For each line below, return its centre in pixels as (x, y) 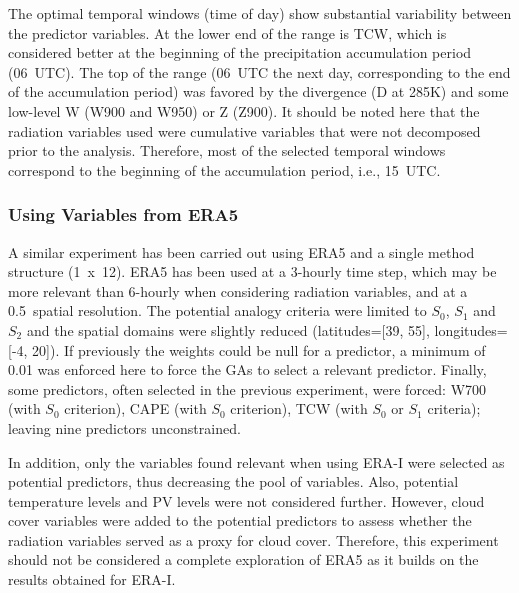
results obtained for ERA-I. (92, 579)
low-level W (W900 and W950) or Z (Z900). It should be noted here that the (244, 110)
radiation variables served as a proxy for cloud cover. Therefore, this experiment (253, 539)
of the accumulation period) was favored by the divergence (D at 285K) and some (258, 91)
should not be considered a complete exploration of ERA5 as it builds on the (243, 559)
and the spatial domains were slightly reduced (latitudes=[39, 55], (228, 329)
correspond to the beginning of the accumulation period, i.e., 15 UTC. (224, 169)
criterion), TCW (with (299, 408)
